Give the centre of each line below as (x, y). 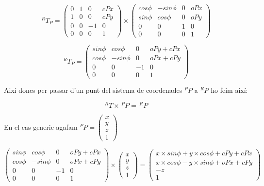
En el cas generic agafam (41, 127)
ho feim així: (229, 90)
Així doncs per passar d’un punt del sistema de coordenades (93, 90)
